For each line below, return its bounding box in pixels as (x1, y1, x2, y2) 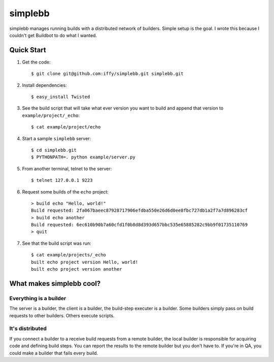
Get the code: (22, 59, 51, 65)
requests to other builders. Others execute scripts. (9, 312, 115, 318)
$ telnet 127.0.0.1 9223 (31, 178, 93, 183)
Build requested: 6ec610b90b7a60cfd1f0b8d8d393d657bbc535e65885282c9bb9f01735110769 (31, 222, 248, 228)
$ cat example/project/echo (31, 124, 101, 130)
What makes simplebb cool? (9, 279, 101, 288)
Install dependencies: (22, 82, 67, 88)
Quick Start (9, 46, 46, 54)
